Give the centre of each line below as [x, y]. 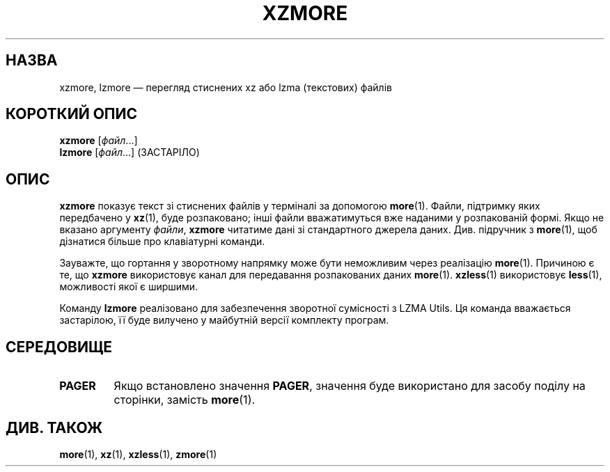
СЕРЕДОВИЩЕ [59, 347]
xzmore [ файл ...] [99, 141]
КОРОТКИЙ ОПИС [72, 114]
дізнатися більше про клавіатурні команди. [162, 242]
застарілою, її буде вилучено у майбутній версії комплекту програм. [224, 320]
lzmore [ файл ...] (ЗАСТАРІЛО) [130, 152]
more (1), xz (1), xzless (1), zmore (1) [138, 454]
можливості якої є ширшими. [129, 287]
